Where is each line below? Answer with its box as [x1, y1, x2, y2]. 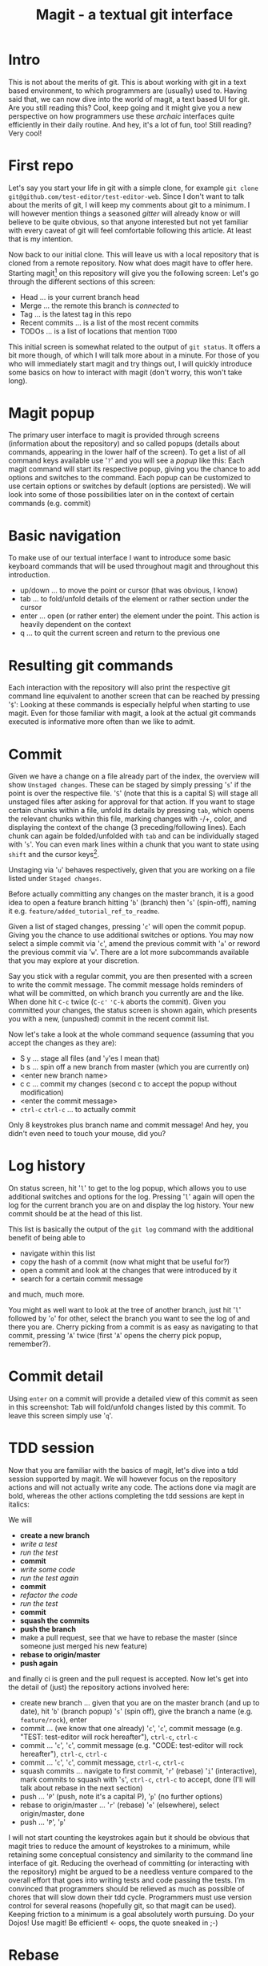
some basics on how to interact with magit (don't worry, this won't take [8, 367, 242, 377]
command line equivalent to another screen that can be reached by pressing [8, 691, 260, 701]
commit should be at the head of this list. [8, 1208, 142, 1218]
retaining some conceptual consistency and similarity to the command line [8, 1850, 254, 1859]
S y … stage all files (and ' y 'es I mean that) [19, 1053, 160, 1063]
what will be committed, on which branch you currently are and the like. [8, 988, 244, 997]
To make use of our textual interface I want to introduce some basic [8, 553, 231, 563]
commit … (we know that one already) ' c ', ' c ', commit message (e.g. [19, 1723, 242, 1733]
